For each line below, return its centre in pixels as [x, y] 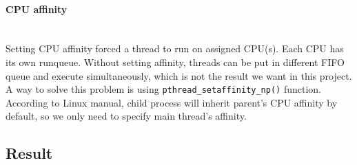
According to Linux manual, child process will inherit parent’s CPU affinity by [172, 102]
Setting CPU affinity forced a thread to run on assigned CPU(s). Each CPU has [175, 48]
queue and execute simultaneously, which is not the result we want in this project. [179, 75]
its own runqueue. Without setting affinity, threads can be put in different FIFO [175, 62]
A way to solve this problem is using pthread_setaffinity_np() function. [163, 89]
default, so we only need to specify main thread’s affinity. [126, 116]
